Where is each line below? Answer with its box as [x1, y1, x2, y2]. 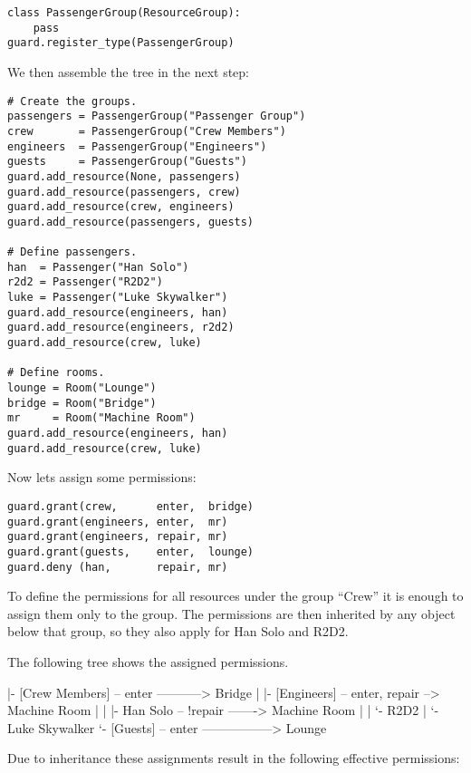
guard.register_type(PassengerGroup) [7, 36, 235, 50]
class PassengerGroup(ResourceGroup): [7, 6, 241, 19]
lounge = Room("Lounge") [7, 382, 157, 395]
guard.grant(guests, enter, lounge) [7, 545, 255, 558]
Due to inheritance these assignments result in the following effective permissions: [7, 749, 460, 768]
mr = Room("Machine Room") [7, 411, 196, 425]
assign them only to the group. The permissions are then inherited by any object [7, 604, 456, 623]
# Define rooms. [7, 366, 105, 380]
